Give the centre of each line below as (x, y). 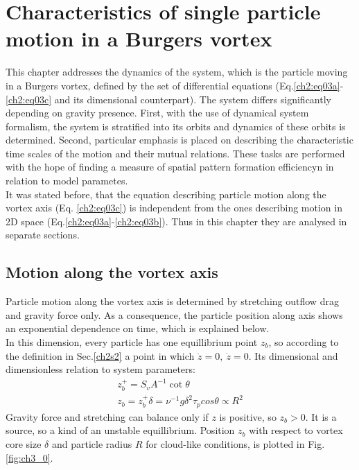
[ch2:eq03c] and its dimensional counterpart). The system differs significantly (168, 99)
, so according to (304, 342)
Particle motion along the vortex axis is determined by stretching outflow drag (172, 301)
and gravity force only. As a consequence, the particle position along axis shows (174, 314)
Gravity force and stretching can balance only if (107, 416)
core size (24, 443)
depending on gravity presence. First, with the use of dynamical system (157, 113)
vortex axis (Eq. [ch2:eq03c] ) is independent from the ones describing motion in (174, 208)
